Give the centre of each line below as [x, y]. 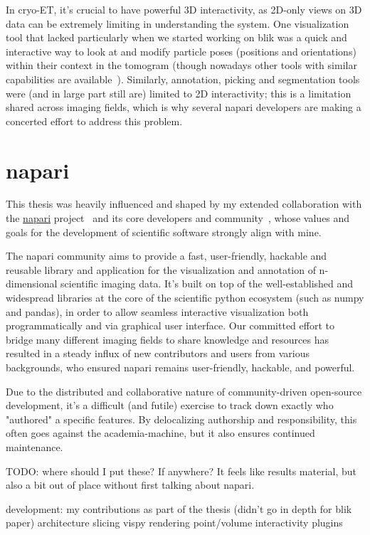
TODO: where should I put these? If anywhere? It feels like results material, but [181, 471]
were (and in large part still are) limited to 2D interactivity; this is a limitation [179, 93]
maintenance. [35, 446]
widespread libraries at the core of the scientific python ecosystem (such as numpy [185, 298]
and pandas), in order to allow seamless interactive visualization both [157, 311]
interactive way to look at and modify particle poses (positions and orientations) [181, 51]
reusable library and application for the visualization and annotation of [161, 269]
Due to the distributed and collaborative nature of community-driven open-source [184, 391]
